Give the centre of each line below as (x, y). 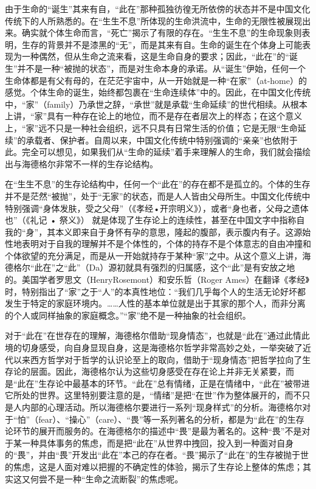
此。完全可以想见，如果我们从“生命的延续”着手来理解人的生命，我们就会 (149, 152)
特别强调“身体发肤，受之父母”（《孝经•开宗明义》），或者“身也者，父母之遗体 (157, 208)
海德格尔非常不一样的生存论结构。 (90, 163)
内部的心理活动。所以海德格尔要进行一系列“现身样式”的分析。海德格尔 (162, 407)
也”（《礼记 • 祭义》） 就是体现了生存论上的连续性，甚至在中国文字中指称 (151, 220)
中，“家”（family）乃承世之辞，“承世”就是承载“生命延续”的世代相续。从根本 (156, 104)
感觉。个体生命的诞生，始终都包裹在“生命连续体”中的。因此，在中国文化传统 (158, 92)
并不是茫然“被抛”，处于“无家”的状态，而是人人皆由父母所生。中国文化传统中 (158, 196)
